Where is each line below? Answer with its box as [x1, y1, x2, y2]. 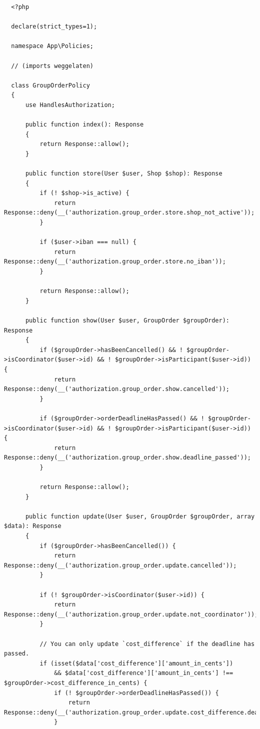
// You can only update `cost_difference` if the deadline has [39, 640, 255, 647]
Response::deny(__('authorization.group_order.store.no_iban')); [4, 258, 226, 265]
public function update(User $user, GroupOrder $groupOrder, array [25, 512, 255, 520]
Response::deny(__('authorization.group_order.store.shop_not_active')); [4, 209, 255, 216]
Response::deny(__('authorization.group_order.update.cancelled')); [4, 561, 237, 569]
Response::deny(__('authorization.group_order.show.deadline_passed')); [4, 454, 251, 461]
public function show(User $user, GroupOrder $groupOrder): [25, 317, 230, 324]
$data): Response [4, 522, 61, 530]
